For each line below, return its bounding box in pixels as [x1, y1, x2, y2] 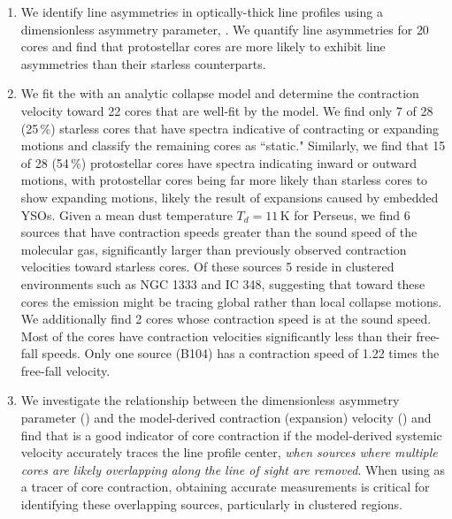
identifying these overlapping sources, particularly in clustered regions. [20, 495, 402, 514]
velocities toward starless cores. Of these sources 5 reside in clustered [20, 257, 395, 276]
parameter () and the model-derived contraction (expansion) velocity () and [20, 408, 432, 427]
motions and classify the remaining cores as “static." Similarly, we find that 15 [20, 136, 446, 155]
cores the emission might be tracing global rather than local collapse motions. [20, 292, 442, 310]
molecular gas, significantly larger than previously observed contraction [20, 240, 407, 258]
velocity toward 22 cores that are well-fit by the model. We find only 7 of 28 [20, 101, 433, 119]
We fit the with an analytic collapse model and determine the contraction [20, 84, 419, 103]
